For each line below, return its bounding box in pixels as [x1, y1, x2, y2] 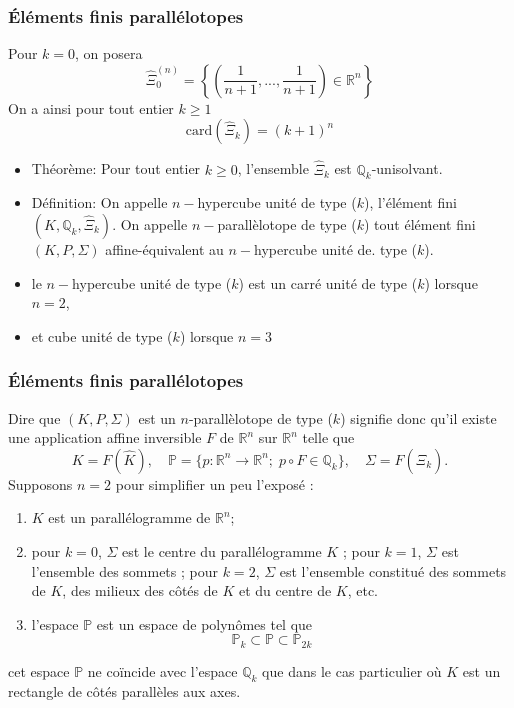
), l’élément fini [363, 192, 457, 213]
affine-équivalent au [105, 239, 224, 260]
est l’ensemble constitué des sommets [279, 560, 507, 581]
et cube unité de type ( [31, 325, 173, 346]
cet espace [8, 660, 70, 681]
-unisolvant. [371, 158, 443, 179]
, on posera [75, 43, 143, 64]
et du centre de [238, 580, 332, 601]
